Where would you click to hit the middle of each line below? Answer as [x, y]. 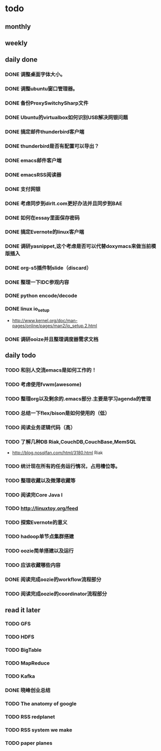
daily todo [21, 355]
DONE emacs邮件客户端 [33, 160]
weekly [16, 43]
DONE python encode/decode [41, 296]
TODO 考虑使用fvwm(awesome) [43, 384]
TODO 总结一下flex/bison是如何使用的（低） [58, 413]
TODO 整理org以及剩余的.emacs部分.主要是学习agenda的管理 [78, 398]
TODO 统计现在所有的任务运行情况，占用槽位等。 [63, 466]
